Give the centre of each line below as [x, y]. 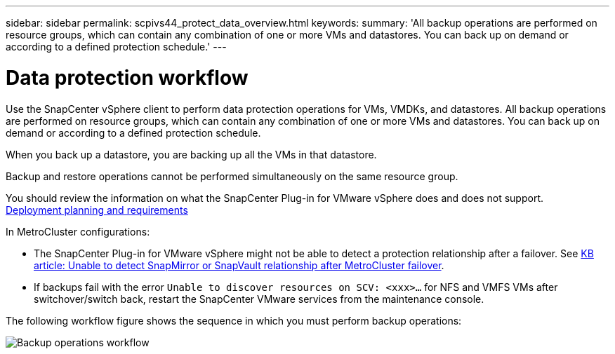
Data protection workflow [127, 77]
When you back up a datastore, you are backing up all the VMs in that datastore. [191, 154]
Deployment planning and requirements [97, 210]
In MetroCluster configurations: [78, 231]
